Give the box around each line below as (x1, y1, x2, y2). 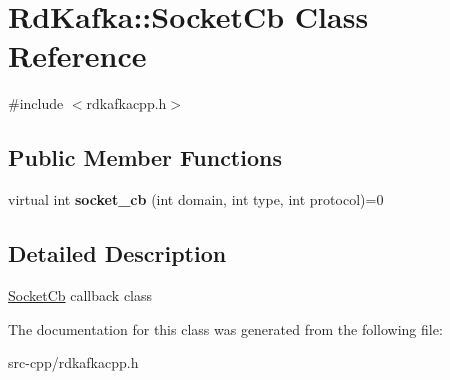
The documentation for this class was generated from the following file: (8, 318, 443, 339)
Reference (8, 35, 147, 76)
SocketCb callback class (8, 284, 153, 305)
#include (8, 93, 64, 114)
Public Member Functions (8, 142, 282, 173)
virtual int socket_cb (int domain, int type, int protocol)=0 (8, 189, 384, 210)
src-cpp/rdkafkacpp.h (8, 352, 139, 373)
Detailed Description (8, 238, 227, 269)
